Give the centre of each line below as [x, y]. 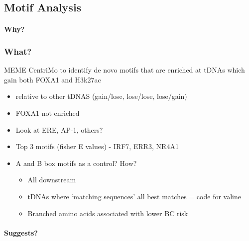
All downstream [52, 180]
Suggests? [21, 232]
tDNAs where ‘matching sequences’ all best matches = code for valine [134, 196]
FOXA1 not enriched [48, 113]
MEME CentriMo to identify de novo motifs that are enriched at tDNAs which [124, 70]
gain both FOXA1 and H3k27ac [53, 79]
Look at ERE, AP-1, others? [59, 129]
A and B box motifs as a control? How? [76, 163]
